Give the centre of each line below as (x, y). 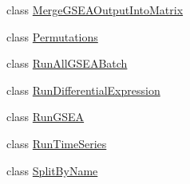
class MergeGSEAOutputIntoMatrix (95, 10)
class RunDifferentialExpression (83, 90)
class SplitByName (52, 170)
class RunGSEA (46, 117)
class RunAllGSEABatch (67, 63)
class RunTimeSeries (57, 143)
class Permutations (52, 36)
